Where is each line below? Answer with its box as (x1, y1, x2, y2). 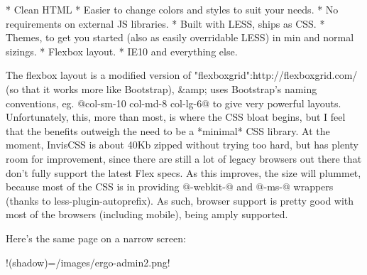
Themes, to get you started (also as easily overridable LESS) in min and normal (6, 30, 354, 45)
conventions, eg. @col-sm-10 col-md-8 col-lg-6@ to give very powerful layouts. (6, 95, 341, 110)
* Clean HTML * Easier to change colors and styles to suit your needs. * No (6, 2, 339, 16)
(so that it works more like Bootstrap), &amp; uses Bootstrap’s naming (6, 81, 317, 96)
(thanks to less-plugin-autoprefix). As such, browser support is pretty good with (6, 193, 354, 207)
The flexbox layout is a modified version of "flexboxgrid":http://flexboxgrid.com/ (6, 68, 358, 82)
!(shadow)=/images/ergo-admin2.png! (6, 254, 170, 269)
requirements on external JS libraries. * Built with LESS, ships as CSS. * (6, 16, 325, 31)
